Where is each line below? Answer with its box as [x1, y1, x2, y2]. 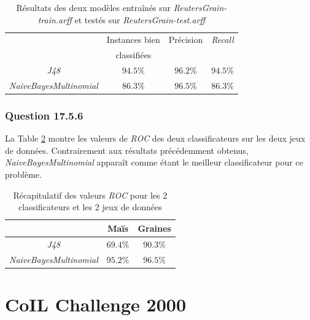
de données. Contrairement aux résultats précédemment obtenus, [5, 143, 249, 156]
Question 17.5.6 [5, 107, 83, 123]
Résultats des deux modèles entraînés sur [16, 1, 171, 13]
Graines [138, 221, 171, 234]
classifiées [115, 48, 152, 61]
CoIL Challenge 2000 [5, 291, 186, 316]
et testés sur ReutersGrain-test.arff [74, 13, 206, 26]
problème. [5, 168, 42, 181]
